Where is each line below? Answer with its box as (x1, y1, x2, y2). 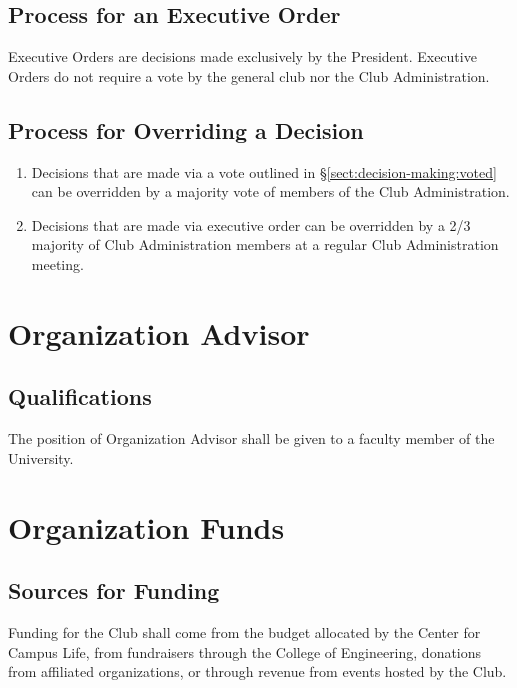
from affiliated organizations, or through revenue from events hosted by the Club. (8, 661, 507, 682)
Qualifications (8, 381, 152, 412)
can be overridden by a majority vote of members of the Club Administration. (31, 181, 510, 202)
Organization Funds (8, 506, 285, 547)
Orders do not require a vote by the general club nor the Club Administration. (8, 65, 490, 86)
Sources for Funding (8, 575, 220, 606)
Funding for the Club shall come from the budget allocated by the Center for (8, 621, 481, 642)
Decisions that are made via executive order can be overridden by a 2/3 (31, 214, 471, 235)
